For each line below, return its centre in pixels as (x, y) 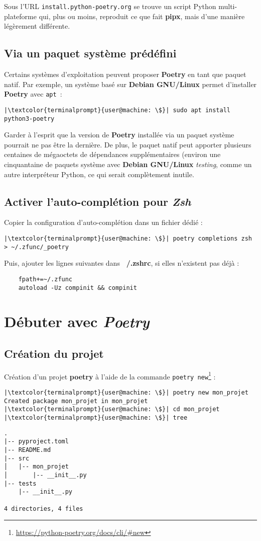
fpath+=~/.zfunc (45, 279)
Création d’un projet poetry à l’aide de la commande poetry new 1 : (110, 375)
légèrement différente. (37, 26)
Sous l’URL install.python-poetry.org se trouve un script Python (110, 6)
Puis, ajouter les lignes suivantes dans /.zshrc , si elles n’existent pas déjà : (122, 263)
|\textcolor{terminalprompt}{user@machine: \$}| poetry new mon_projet (126, 393)
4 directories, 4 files (44, 509)
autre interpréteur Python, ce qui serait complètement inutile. (99, 174)
